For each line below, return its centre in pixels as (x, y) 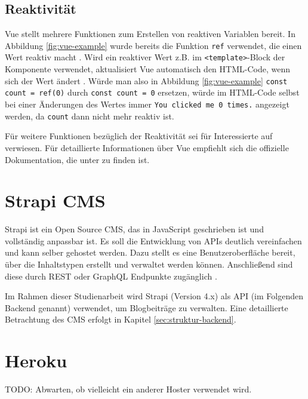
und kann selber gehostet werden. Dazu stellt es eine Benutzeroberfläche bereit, (150, 252)
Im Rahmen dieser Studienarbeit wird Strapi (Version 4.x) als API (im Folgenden (154, 296)
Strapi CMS (55, 200)
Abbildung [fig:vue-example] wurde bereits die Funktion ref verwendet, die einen (153, 45)
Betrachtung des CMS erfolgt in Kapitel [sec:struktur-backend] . (121, 319)
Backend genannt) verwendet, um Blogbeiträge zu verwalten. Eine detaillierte (147, 307)
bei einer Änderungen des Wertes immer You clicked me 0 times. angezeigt (147, 104)
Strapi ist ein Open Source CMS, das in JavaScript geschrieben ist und (134, 229)
